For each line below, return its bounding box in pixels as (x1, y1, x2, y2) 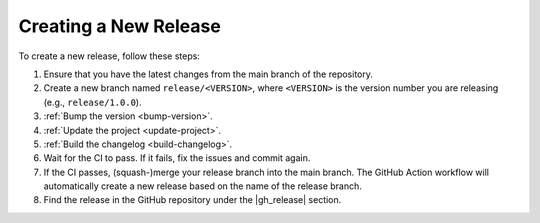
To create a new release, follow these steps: (18, 50, 200, 62)
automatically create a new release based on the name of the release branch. (43, 180, 362, 192)
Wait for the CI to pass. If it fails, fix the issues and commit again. (43, 152, 311, 164)
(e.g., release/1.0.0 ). (43, 96, 142, 108)
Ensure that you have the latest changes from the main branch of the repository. (43, 68, 374, 80)
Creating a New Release (18, 15, 222, 37)
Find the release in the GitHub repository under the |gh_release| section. (43, 194, 342, 206)
